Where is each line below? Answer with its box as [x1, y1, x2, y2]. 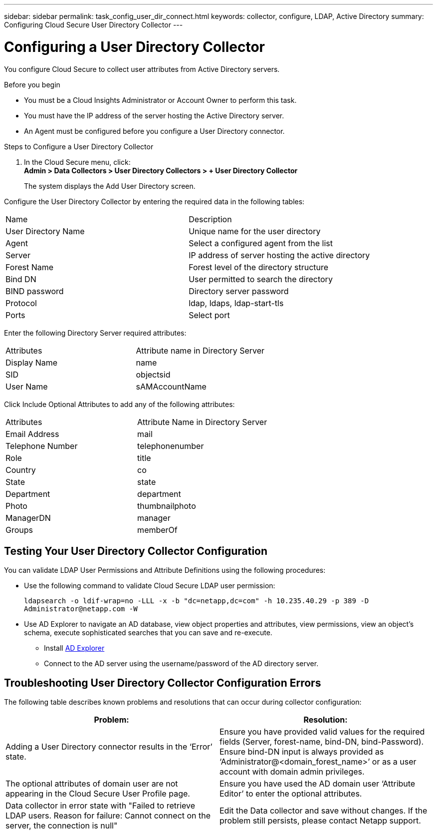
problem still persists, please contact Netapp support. [219, 816, 421, 826]
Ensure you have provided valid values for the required [219, 727, 425, 737]
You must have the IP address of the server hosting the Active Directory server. [24, 111, 284, 120]
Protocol [5, 298, 37, 308]
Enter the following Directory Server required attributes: [4, 328, 187, 337]
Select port [189, 310, 230, 320]
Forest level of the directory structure [189, 262, 329, 272]
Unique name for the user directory [189, 226, 321, 236]
